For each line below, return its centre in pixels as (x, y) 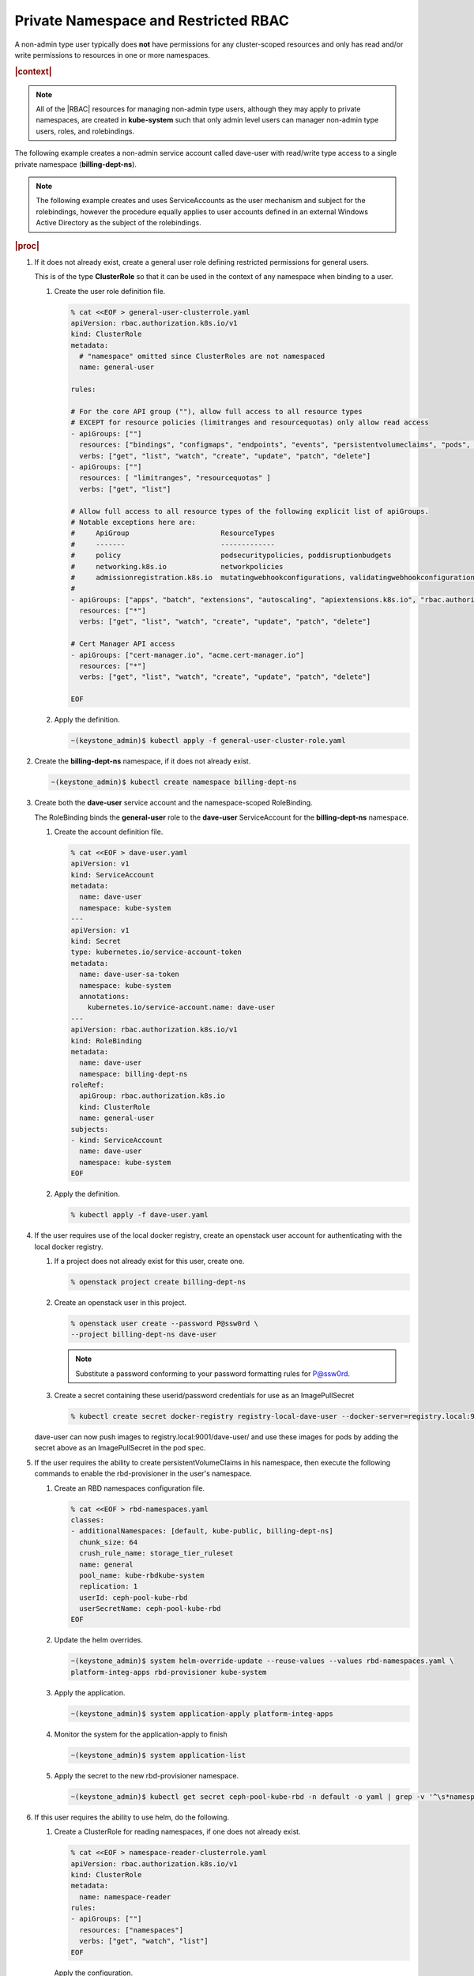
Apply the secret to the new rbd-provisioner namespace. (147, 1775)
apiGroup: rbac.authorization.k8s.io (152, 1096)
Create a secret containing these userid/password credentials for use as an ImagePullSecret (204, 1396)
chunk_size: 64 (109, 1542)
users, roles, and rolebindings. (85, 131)
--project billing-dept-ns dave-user (144, 1335)
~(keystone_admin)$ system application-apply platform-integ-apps (202, 1714)
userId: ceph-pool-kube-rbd (134, 1597)
